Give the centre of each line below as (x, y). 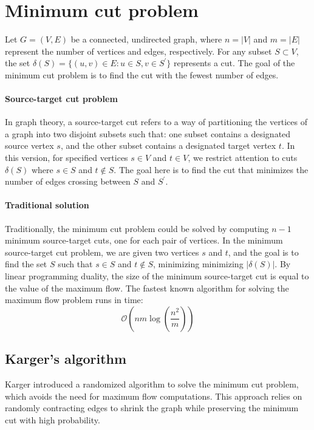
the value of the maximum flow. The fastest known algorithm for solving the (147, 288)
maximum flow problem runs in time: (74, 300)
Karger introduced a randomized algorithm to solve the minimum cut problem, (152, 384)
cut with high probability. (53, 419)
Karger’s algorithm (66, 359)
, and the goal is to (263, 252)
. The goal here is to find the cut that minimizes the (211, 169)
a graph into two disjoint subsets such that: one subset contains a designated (148, 133)
